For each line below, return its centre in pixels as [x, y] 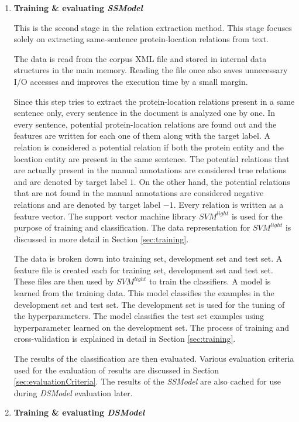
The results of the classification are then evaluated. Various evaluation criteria [154, 358]
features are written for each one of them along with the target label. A [142, 135]
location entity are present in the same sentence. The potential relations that [152, 158]
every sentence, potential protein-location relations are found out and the [145, 124]
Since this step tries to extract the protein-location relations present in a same [154, 101]
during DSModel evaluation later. [73, 392]
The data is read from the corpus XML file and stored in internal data [140, 58]
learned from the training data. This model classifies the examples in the [144, 293]
